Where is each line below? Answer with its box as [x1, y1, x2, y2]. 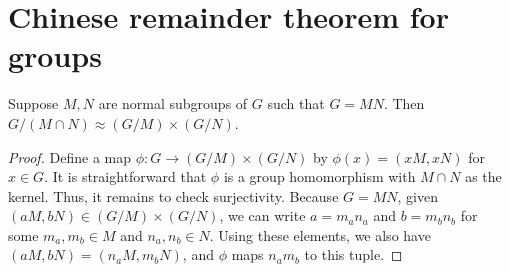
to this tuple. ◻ [304, 244, 403, 265]
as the [465, 166, 502, 187]
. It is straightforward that [44, 166, 207, 187]
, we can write [219, 205, 306, 226]
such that [267, 93, 325, 114]
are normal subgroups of [98, 93, 248, 114]
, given [397, 185, 438, 206]
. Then [383, 93, 425, 114]
